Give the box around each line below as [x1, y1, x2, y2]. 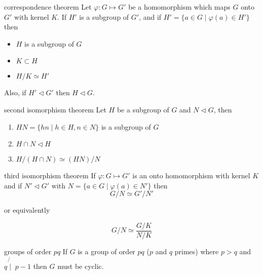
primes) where [174, 246, 219, 256]
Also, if [4, 87, 26, 98]
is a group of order [78, 246, 135, 256]
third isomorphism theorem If [4, 170, 96, 181]
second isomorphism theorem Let [4, 104, 106, 114]
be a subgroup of [117, 104, 169, 114]
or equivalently [4, 205, 50, 215]
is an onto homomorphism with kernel [132, 170, 250, 181]
